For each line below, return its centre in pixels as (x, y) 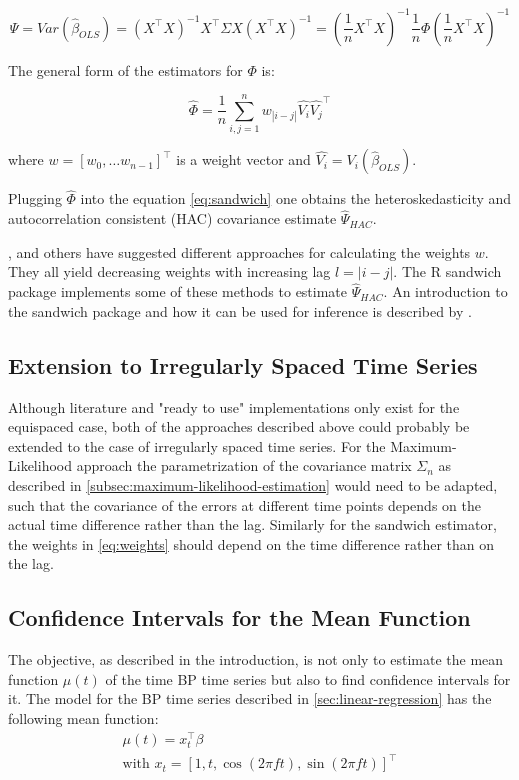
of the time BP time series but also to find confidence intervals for (308, 678)
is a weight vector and (243, 159)
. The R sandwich (447, 271)
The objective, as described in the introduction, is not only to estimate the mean (256, 659)
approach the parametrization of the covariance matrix (244, 465)
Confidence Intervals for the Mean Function (239, 617)
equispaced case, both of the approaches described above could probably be (239, 426)
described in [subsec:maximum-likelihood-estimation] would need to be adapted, (253, 485)
